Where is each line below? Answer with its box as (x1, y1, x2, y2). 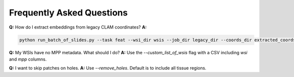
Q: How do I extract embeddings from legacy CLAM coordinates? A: (9, 24, 147, 30)
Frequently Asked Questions (9, 7, 128, 18)
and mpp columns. (9, 56, 47, 62)
